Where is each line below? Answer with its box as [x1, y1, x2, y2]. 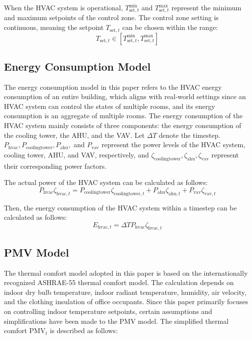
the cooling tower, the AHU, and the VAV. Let [4, 130, 145, 140]
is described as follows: [50, 325, 118, 336]
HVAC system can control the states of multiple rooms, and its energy [4, 101, 215, 111]
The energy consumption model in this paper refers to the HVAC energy [4, 81, 222, 92]
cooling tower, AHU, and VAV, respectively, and [4, 149, 149, 159]
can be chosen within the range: [122, 22, 218, 32]
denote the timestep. [159, 130, 221, 140]
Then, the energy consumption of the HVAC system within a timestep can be [4, 202, 237, 212]
